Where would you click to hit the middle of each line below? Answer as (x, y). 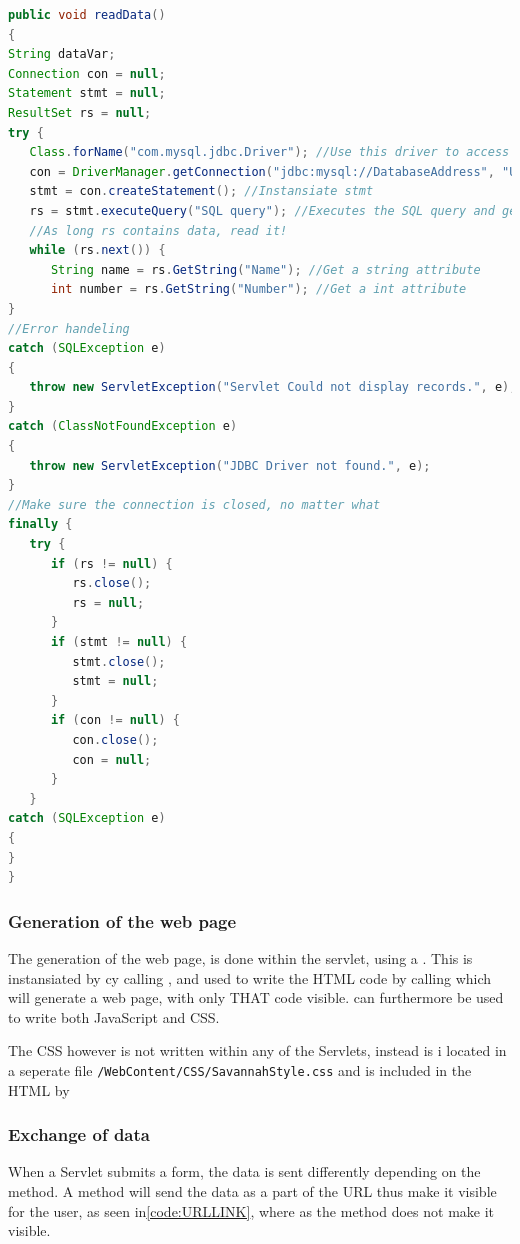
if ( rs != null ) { (111, 563)
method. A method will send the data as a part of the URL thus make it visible (252, 1190)
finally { (40, 524)
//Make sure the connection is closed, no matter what (194, 504)
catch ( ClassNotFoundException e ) (123, 426)
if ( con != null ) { (115, 720)
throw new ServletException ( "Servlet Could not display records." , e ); (273, 387)
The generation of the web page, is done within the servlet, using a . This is (240, 957)
